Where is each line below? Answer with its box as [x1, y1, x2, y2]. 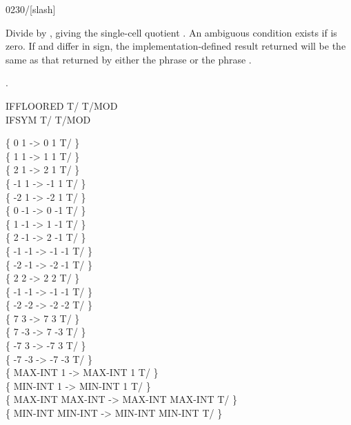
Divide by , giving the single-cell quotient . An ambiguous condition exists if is [6, 25, 337, 39]
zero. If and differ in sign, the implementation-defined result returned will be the [6, 39, 346, 53]
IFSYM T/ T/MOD [6, 112, 91, 126]
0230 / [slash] [6, 2, 56, 16]
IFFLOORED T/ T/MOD [6, 98, 118, 112]
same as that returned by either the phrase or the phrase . [6, 52, 252, 66]
